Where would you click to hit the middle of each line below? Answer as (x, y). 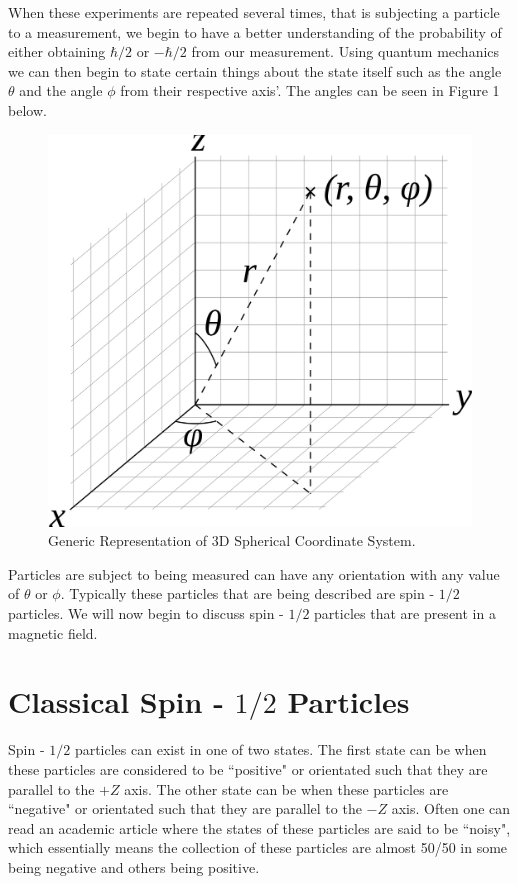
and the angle (61, 90)
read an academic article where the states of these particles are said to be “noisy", (259, 827)
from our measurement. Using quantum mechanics (345, 51)
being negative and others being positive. (134, 866)
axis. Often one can (451, 808)
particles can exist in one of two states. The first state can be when (280, 749)
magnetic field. (53, 632)
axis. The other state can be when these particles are (286, 788)
